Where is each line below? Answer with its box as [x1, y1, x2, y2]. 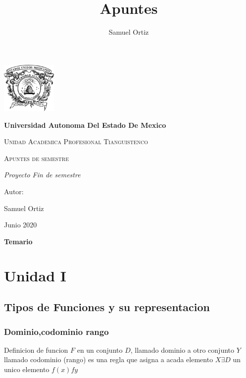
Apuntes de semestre [4, 153, 69, 163]
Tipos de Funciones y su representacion [4, 299, 210, 315]
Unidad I [4, 265, 66, 285]
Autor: [4, 186, 24, 197]
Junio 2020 [4, 219, 37, 230]
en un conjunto [77, 344, 123, 355]
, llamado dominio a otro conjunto [130, 344, 235, 355]
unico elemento [4, 364, 49, 375]
